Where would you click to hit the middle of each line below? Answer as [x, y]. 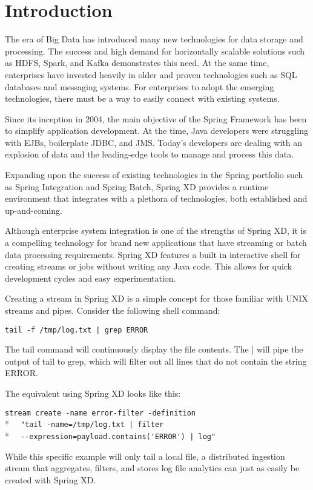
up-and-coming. [34, 210]
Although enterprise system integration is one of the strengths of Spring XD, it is [156, 230]
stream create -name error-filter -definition [100, 413]
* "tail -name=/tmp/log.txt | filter [84, 424]
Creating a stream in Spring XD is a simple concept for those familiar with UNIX [156, 298]
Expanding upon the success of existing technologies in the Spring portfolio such [154, 175]
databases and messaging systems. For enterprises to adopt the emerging [140, 86]
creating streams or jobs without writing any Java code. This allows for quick [149, 266]
